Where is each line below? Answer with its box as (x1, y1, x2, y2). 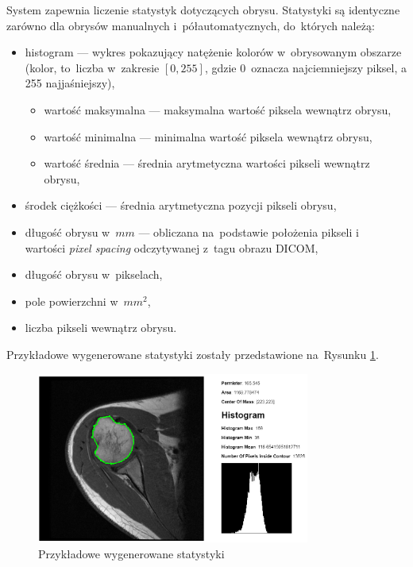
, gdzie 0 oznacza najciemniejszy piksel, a (204, 59, 407, 75)
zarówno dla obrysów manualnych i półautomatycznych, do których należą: (6, 17, 375, 33)
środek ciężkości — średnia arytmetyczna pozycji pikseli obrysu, (25, 197, 337, 214)
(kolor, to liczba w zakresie (25, 59, 160, 75)
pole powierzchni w (25, 292, 118, 309)
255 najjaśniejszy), (25, 75, 115, 91)
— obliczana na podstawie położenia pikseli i (138, 223, 359, 240)
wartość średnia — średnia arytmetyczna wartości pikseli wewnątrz (44, 155, 370, 172)
